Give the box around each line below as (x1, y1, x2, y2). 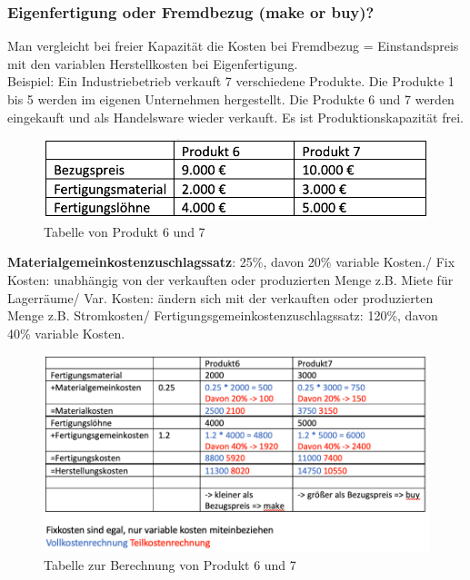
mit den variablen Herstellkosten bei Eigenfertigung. (7, 54, 298, 73)
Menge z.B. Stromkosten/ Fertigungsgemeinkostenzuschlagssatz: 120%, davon (7, 306, 438, 325)
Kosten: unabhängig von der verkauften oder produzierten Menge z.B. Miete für (7, 270, 454, 289)
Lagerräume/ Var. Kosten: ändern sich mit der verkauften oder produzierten (7, 288, 434, 307)
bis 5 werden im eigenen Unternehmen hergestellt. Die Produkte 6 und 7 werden (7, 90, 455, 108)
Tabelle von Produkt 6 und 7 (44, 221, 205, 241)
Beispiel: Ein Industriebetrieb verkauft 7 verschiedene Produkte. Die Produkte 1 (7, 72, 455, 91)
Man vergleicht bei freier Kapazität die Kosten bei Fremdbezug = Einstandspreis (7, 36, 459, 55)
